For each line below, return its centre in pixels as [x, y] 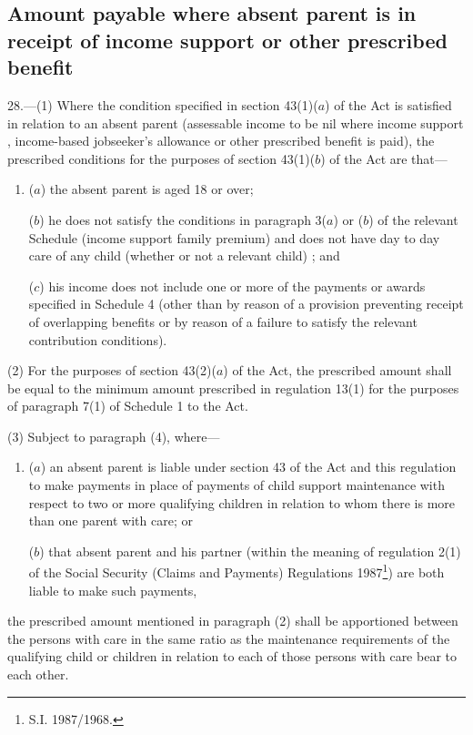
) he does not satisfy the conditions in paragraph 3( [183, 219]
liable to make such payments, [113, 590]
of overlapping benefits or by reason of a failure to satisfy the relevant [223, 321]
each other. [38, 674]
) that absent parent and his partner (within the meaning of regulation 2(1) [250, 551]
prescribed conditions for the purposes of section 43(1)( [161, 158]
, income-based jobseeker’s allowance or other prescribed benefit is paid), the [221, 141]
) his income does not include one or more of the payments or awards [232, 286]
